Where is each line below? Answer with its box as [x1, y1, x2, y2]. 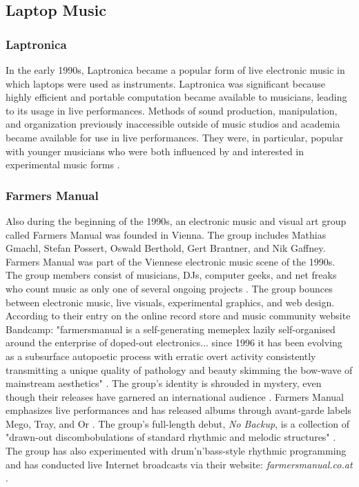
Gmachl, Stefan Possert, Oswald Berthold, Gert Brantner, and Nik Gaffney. [6, 241, 326, 255]
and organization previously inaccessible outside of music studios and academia [6, 117, 340, 131]
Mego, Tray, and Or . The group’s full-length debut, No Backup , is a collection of [6, 416, 349, 430]
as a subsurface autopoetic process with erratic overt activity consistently [6, 348, 316, 363]
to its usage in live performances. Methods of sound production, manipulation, [6, 103, 338, 117]
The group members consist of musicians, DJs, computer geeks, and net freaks [6, 268, 337, 282]
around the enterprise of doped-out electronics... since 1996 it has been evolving [6, 335, 342, 350]
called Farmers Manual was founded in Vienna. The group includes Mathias [6, 227, 327, 241]
